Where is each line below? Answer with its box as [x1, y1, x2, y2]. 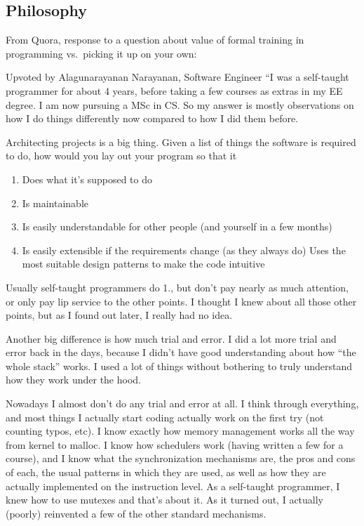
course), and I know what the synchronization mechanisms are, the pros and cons [6, 451, 356, 466]
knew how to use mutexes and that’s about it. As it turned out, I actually [6, 492, 324, 507]
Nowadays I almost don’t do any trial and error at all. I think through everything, [6, 396, 359, 411]
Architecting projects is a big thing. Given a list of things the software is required [6, 134, 356, 149]
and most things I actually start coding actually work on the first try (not [6, 409, 324, 424]
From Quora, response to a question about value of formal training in [6, 32, 304, 47]
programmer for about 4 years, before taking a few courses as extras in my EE [6, 83, 343, 98]
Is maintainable [22, 195, 88, 210]
